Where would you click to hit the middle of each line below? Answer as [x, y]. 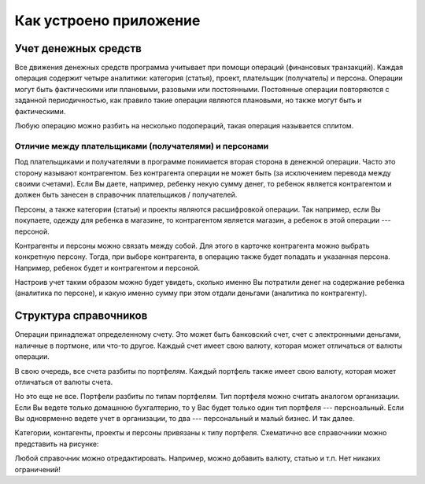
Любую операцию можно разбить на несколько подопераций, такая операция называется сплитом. [184, 126]
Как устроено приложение [107, 20]
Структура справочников [81, 316]
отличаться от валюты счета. [64, 382]
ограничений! [37, 469]
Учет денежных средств [78, 48]
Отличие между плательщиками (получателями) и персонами [142, 146]
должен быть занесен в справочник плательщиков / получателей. [126, 195]
